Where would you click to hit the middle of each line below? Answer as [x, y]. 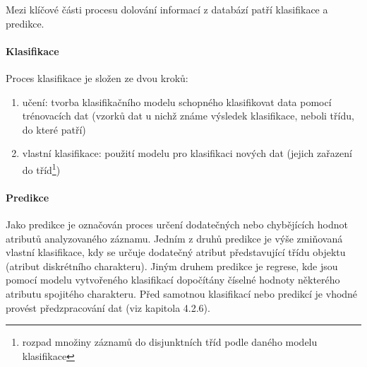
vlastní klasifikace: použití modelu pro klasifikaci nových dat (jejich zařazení [187, 153]
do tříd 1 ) [41, 168]
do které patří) [54, 129]
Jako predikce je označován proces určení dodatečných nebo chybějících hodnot [177, 224]
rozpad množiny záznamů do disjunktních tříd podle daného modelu [170, 342]
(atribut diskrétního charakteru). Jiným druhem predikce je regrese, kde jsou [172, 266]
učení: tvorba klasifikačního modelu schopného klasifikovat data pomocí [177, 101]
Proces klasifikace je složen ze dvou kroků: [97, 77]
